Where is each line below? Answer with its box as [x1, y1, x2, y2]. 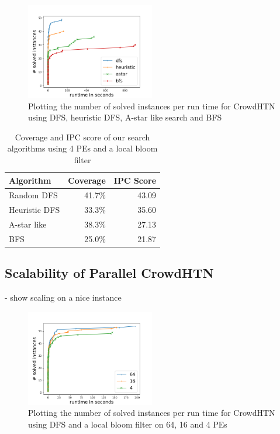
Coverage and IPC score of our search [15, 130, 150, 143]
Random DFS [9, 189, 58, 201]
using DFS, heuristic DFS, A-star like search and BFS [28, 111, 222, 123]
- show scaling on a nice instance [5, 291, 122, 304]
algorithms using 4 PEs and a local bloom [7, 142, 158, 154]
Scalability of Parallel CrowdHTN [5, 264, 214, 282]
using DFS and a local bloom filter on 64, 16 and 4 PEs [28, 418, 227, 430]
